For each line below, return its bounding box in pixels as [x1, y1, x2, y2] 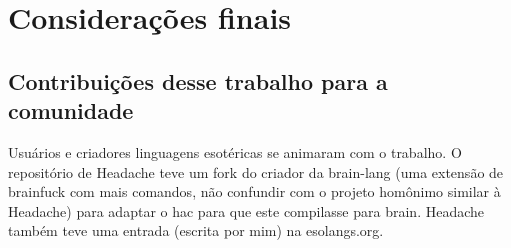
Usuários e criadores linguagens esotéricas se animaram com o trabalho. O [8, 141, 462, 162]
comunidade [8, 95, 134, 126]
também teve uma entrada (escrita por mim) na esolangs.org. [8, 220, 384, 241]
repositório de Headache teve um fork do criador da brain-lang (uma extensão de [8, 161, 504, 182]
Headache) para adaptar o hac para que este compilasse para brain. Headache [8, 200, 485, 221]
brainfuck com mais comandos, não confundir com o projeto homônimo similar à [8, 181, 501, 202]
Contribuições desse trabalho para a [8, 65, 388, 96]
